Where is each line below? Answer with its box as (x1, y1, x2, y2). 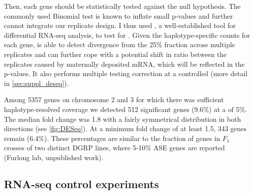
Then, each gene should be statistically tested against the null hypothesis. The (4, 1, 241, 11)
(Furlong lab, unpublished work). (4, 152, 103, 162)
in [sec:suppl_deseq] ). (4, 78, 69, 88)
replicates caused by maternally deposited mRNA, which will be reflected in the (4, 58, 245, 69)
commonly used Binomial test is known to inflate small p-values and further (4, 10, 233, 21)
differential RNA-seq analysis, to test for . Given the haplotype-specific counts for (4, 29, 250, 40)
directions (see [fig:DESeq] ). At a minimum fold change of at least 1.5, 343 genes (4, 123, 247, 134)
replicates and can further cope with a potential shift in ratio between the (4, 49, 227, 59)
